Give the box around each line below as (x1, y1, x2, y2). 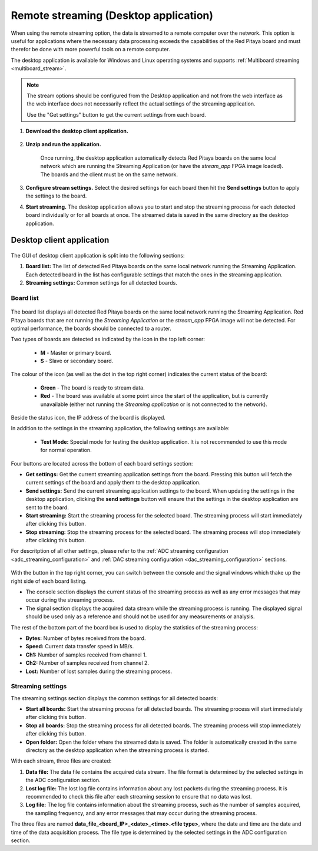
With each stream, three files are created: (11, 757, 112, 764)
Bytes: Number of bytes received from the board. (25, 635, 146, 642)
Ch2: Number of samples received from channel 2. (25, 659, 150, 667)
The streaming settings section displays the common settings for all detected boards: (11, 694, 218, 701)
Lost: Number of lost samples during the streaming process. (25, 668, 173, 675)
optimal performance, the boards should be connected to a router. (11, 325, 172, 332)
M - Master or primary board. (40, 349, 112, 356)
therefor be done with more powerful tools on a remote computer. (11, 46, 170, 53)
